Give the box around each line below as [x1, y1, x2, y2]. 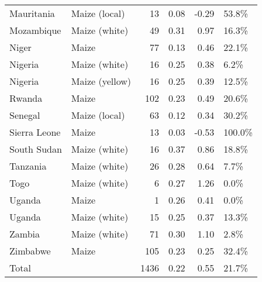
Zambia [9, 227, 40, 240]
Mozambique [9, 23, 61, 37]
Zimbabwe [9, 244, 51, 257]
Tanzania [9, 159, 47, 173]
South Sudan [9, 142, 62, 156]
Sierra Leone [9, 125, 61, 139]
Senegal [9, 108, 40, 122]
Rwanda [9, 91, 43, 105]
